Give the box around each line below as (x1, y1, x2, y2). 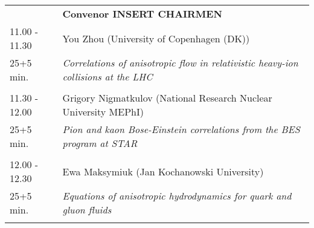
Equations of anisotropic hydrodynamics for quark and (62, 189, 292, 203)
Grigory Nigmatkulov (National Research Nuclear (62, 91, 272, 105)
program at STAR (62, 136, 138, 150)
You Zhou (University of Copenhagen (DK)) (62, 31, 250, 45)
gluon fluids (62, 203, 112, 217)
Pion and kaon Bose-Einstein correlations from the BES (62, 122, 300, 136)
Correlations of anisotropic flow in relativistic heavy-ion (62, 56, 298, 70)
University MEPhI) (62, 105, 144, 119)
